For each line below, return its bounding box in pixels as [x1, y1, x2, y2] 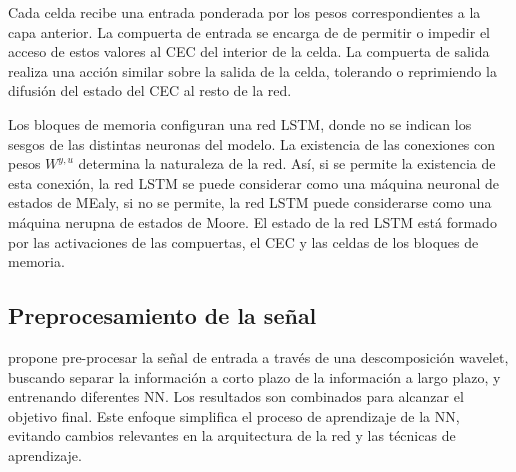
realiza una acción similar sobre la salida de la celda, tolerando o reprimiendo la [8, 60, 497, 81]
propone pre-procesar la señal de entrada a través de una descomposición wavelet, [8, 346, 509, 367]
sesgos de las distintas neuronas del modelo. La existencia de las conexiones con [8, 133, 496, 154]
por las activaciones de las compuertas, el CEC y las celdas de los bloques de [8, 231, 479, 252]
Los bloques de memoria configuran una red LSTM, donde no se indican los [8, 113, 472, 134]
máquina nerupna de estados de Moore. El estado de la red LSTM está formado [8, 211, 497, 232]
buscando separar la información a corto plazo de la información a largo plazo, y [8, 366, 501, 387]
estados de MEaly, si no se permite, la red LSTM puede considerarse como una [8, 192, 492, 213]
